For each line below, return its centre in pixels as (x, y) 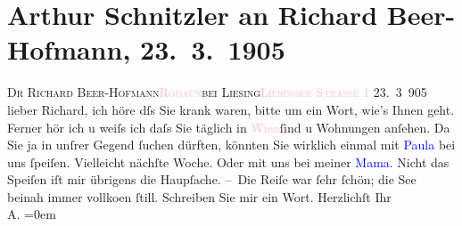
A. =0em (32, 214)
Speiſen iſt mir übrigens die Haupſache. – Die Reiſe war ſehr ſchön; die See (212, 179)
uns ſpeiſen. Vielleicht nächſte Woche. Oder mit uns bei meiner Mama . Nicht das (228, 161)
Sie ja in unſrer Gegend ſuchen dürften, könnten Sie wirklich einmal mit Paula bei (231, 145)
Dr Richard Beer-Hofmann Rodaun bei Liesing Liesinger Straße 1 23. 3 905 (217, 92)
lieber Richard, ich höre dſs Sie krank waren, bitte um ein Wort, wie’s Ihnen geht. (231, 109)
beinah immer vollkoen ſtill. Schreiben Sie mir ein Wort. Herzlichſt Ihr (199, 196)
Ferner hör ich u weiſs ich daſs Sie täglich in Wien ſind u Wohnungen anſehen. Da (229, 127)
